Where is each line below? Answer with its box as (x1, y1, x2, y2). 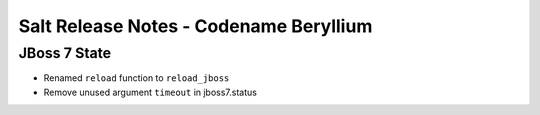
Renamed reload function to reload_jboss (43, 72, 230, 84)
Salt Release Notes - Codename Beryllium (18, 15, 373, 37)
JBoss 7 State (18, 44, 112, 62)
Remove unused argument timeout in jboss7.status (43, 86, 257, 98)
